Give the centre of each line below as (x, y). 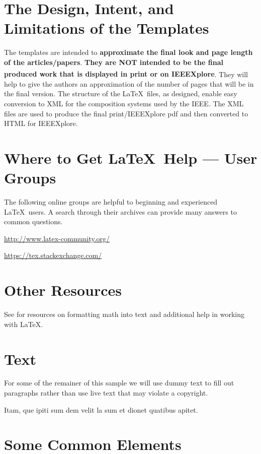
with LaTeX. (24, 324)
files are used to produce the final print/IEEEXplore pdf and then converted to (126, 113)
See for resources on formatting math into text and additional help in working (124, 314)
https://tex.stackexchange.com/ (53, 255)
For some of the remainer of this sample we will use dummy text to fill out (119, 383)
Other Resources (63, 290)
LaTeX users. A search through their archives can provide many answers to (120, 211)
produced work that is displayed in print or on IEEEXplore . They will (126, 74)
